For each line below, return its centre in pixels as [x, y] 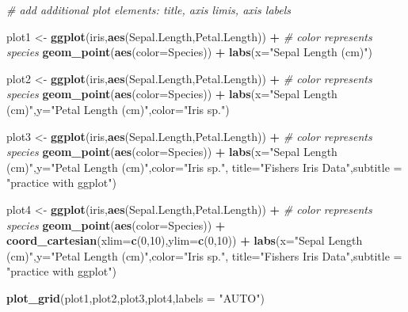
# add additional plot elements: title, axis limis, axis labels [149, 10]
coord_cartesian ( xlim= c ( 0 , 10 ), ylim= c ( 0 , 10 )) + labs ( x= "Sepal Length [185, 240]
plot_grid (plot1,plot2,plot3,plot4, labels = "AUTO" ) [135, 297]
